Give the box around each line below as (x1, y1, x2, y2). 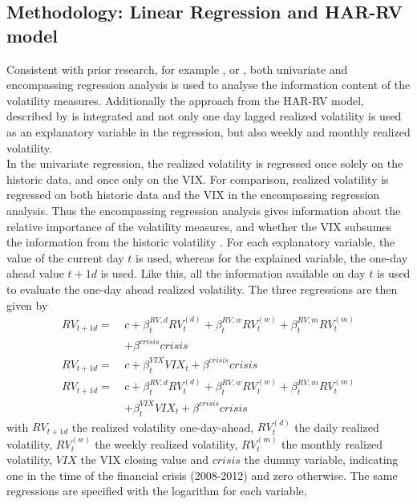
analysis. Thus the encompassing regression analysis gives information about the (6, 201, 401, 218)
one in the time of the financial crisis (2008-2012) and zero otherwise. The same (6, 466, 398, 483)
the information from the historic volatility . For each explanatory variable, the (6, 234, 395, 250)
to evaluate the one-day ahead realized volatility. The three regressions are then (6, 280, 398, 297)
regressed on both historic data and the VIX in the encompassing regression (6, 186, 380, 203)
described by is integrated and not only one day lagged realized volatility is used (6, 108, 402, 124)
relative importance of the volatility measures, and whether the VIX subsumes (6, 217, 392, 234)
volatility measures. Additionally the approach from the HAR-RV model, (6, 91, 364, 108)
